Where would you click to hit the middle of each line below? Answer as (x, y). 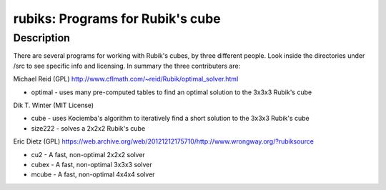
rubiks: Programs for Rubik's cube (117, 19)
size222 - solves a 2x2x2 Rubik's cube (88, 128)
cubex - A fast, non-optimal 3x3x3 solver (92, 164)
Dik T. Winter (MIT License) (54, 105)
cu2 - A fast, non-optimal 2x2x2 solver (88, 154)
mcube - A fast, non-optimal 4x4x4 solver (93, 174)
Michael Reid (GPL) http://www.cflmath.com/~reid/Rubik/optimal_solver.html (126, 79)
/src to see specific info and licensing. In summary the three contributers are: (127, 66)
